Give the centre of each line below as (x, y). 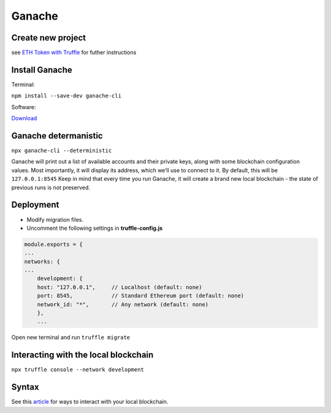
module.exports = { (53, 244)
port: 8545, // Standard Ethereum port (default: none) (141, 296)
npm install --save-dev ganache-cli (67, 96)
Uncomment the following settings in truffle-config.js (95, 228)
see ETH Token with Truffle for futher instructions (74, 53)
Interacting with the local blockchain (82, 355)
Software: (24, 107)
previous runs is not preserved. (51, 188)
